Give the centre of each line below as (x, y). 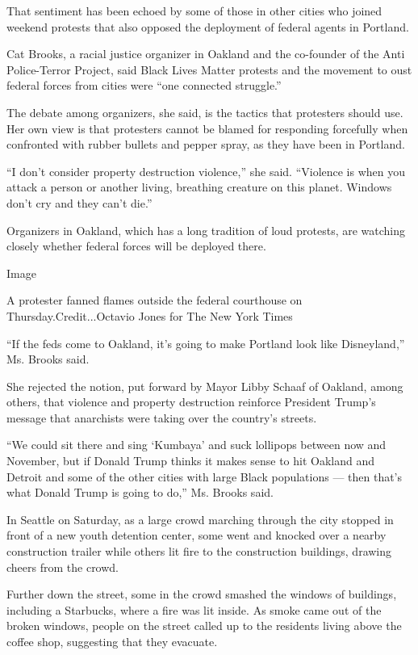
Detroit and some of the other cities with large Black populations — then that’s (205, 476)
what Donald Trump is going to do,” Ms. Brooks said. (140, 492)
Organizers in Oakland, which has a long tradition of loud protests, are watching (206, 230)
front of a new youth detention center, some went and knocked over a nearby (196, 535)
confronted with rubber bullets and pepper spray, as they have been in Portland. (206, 144)
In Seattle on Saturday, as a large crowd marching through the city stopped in (200, 519)
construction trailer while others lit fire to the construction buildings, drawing (199, 551)
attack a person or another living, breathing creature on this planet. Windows (199, 187)
